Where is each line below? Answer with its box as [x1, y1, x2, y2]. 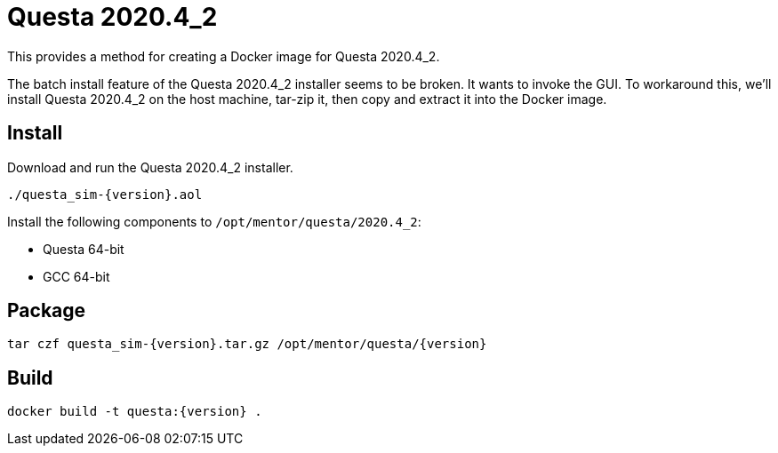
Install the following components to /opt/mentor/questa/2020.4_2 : [7, 213, 421, 229]
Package [7, 299, 86, 322]
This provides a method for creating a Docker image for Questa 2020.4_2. [7, 48, 440, 64]
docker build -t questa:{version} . [7, 404, 262, 419]
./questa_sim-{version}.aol [7, 187, 203, 202]
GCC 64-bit [43, 268, 110, 284]
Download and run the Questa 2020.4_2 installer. [7, 159, 293, 175]
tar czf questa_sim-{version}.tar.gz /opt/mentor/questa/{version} [7, 337, 487, 352]
